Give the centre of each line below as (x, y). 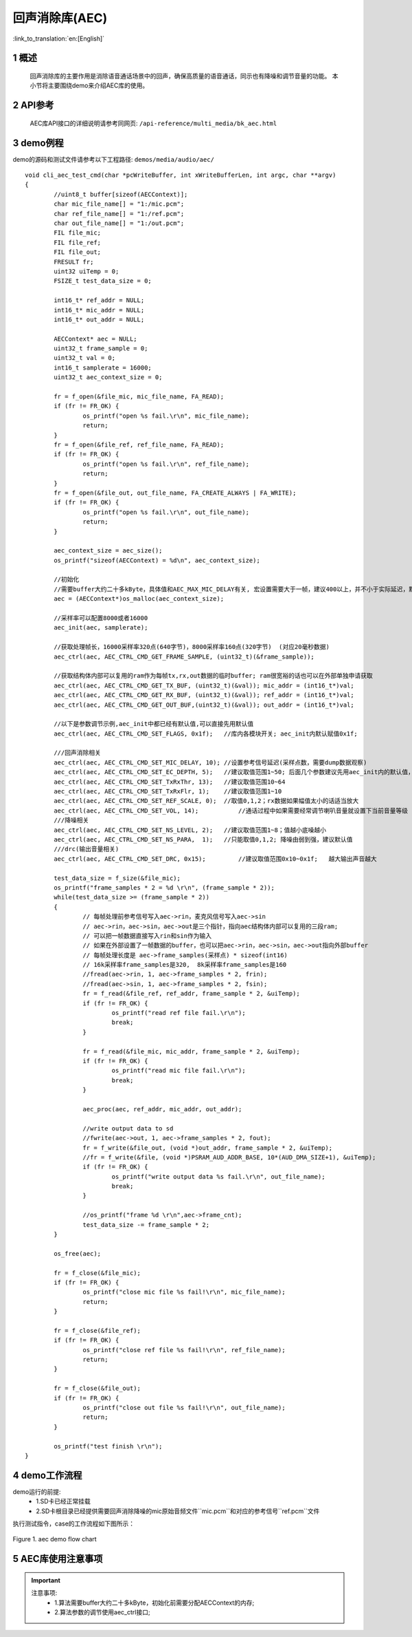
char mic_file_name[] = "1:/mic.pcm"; (119, 204)
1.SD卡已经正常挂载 (63, 1501)
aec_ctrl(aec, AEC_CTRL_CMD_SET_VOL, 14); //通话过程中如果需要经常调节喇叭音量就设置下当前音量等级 (231, 811)
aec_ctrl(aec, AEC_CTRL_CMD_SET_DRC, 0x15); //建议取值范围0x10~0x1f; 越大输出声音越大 (215, 859)
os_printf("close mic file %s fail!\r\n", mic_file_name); (184, 1292)
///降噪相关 (71, 820)
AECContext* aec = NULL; (95, 339)
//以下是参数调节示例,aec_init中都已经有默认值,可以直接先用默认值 (154, 724)
